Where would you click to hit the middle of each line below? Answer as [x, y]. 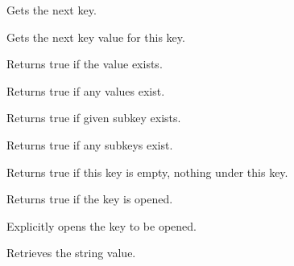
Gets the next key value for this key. [96, 37]
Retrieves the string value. [71, 253]
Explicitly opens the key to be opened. [101, 225]
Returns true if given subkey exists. [94, 118]
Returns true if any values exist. [86, 90]
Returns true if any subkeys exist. [90, 144]
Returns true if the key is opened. [90, 199]
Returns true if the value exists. [85, 64]
